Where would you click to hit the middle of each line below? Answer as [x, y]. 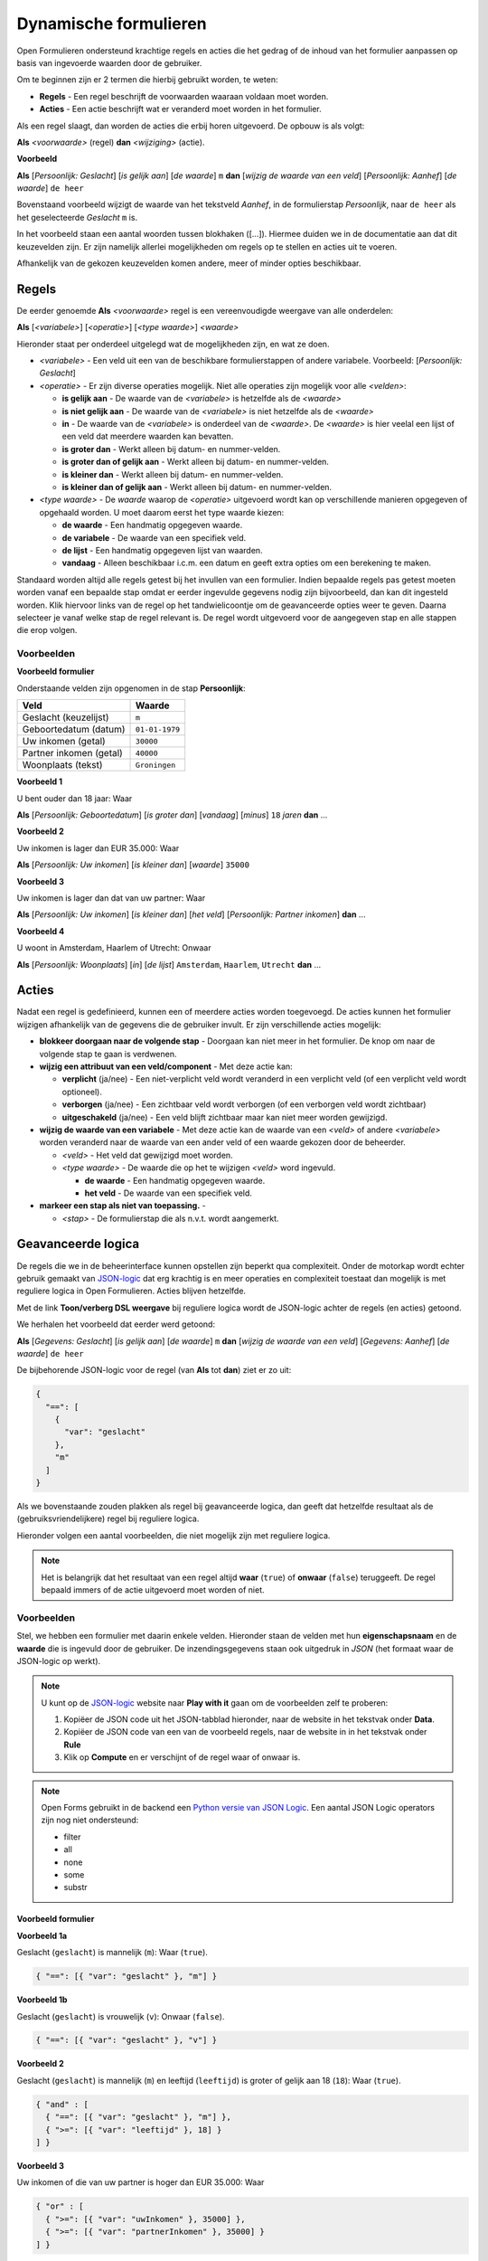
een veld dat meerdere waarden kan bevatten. [148, 436]
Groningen [156, 765]
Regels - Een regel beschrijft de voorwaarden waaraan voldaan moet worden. [184, 96]
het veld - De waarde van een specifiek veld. [169, 1193]
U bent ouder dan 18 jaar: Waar [75, 798]
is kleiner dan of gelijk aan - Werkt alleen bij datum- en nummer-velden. [197, 487]
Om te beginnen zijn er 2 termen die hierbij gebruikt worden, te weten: [147, 80]
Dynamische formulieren [112, 24]
